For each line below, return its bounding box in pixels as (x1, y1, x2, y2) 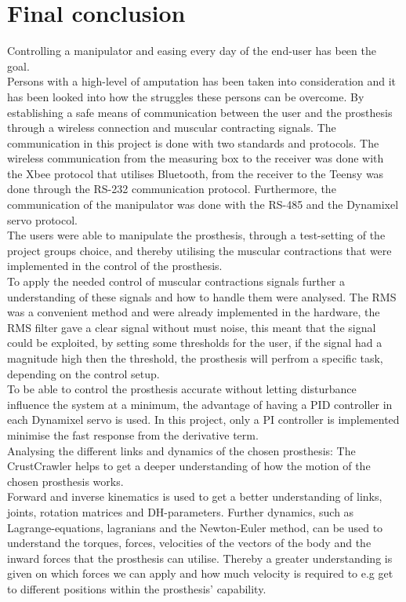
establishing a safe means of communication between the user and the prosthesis (7, 104, 393, 120)
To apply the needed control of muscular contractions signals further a (7, 273, 346, 290)
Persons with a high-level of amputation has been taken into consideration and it (7, 73, 397, 89)
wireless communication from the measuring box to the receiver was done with (7, 150, 384, 166)
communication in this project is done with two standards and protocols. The (7, 134, 379, 151)
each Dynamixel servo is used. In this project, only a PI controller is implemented (7, 411, 400, 428)
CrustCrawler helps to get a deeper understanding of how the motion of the (7, 458, 371, 474)
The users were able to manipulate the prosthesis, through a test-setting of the (7, 227, 386, 243)
